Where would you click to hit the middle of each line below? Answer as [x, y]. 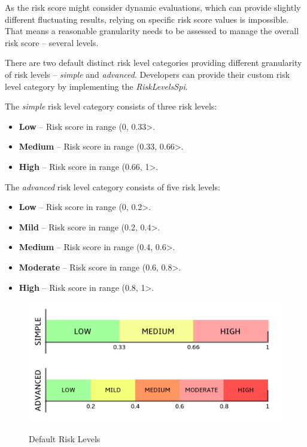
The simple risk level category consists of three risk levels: [111, 106]
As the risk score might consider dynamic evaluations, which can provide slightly [153, 7]
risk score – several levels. [52, 42]
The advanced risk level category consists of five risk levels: [113, 186]
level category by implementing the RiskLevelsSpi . [96, 86]
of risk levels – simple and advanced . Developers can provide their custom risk [148, 74]
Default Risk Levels [65, 438]
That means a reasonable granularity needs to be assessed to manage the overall [152, 31]
